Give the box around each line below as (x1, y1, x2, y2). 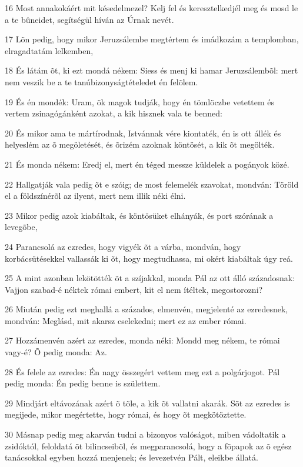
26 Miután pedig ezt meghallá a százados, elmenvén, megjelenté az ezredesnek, (5, 303, 288, 315)
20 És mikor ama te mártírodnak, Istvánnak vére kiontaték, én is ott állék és (5, 126, 281, 139)
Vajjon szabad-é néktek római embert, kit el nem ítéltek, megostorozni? (5, 283, 263, 295)
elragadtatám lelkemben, (5, 44, 94, 56)
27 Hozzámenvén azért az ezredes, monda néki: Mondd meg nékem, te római (5, 334, 280, 346)
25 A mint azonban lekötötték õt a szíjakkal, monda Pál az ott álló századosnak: (5, 272, 295, 284)
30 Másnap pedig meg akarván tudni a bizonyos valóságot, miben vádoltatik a (5, 428, 286, 441)
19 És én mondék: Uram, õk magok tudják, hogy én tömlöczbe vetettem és (5, 95, 275, 108)
